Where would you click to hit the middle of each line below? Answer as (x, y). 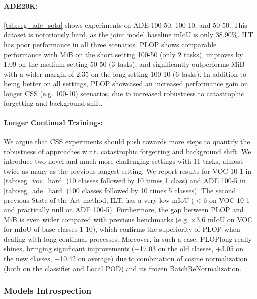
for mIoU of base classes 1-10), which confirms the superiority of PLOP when (122, 229)
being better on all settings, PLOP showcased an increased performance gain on (126, 83)
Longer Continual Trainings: (54, 122)
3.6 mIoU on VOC (224, 219)
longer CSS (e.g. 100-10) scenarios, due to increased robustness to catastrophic (124, 93)
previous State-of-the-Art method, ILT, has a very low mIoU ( (99, 200)
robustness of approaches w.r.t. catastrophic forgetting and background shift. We (128, 151)
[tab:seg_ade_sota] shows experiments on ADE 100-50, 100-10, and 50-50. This (126, 25)
